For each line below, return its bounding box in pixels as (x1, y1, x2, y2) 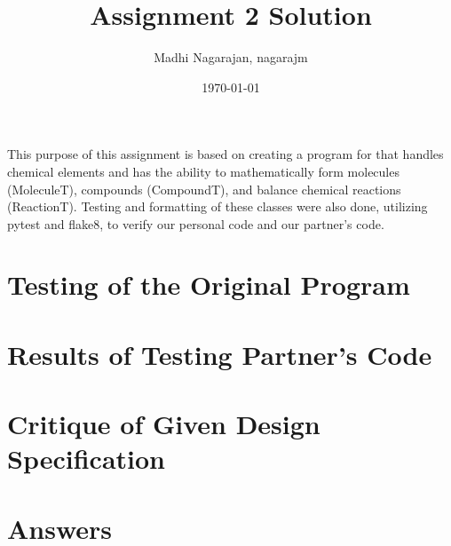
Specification (7, 440, 165, 477)
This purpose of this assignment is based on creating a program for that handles (7, 145, 444, 163)
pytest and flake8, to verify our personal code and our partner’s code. (7, 214, 384, 233)
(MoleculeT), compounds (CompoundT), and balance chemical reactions (7, 179, 401, 198)
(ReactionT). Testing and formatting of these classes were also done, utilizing (7, 197, 428, 216)
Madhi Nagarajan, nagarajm (154, 48, 308, 67)
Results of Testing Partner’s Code (7, 336, 432, 372)
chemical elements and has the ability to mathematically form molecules (7, 162, 400, 180)
